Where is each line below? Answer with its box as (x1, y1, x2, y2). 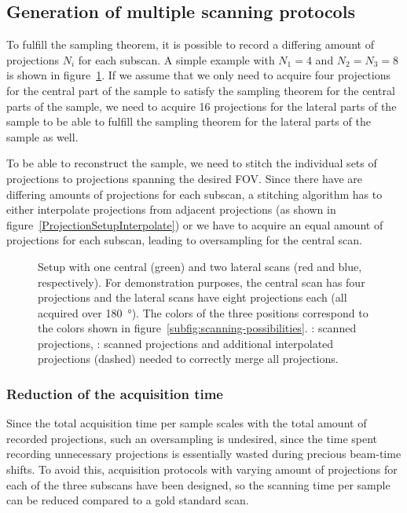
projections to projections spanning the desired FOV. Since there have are (6, 170, 362, 186)
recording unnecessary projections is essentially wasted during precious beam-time (6, 445, 401, 462)
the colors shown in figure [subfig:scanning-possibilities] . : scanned (38, 320, 357, 336)
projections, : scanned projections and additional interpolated (38, 335, 334, 351)
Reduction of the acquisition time (6, 384, 223, 403)
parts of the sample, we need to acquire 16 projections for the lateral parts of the (6, 97, 397, 114)
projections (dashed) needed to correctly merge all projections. (38, 350, 339, 367)
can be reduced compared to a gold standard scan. (6, 492, 249, 508)
